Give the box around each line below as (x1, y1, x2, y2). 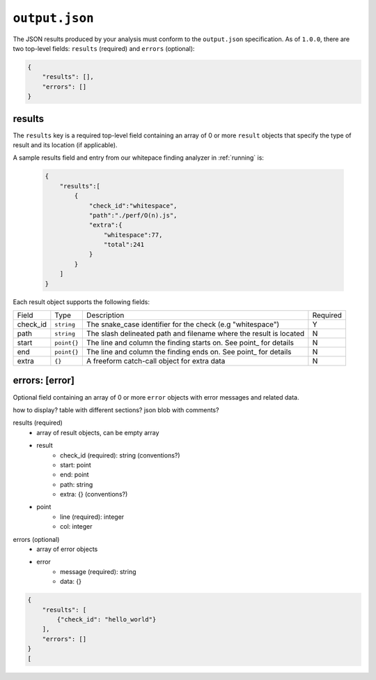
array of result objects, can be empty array (36, 428, 159, 437)
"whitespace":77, (103, 231, 163, 239)
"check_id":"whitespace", (88, 202, 178, 209)
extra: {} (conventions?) (60, 490, 128, 499)
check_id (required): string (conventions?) (60, 451, 180, 460)
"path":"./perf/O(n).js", (88, 211, 178, 219)
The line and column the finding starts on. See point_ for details (86, 338, 295, 348)
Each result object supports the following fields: (13, 297, 150, 306)
